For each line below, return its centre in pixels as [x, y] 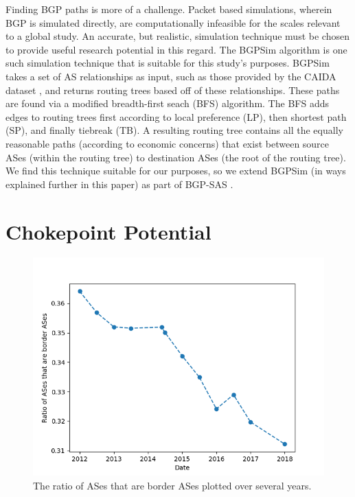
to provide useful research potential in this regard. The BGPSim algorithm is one [176, 49]
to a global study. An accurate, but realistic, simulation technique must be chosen [177, 36]
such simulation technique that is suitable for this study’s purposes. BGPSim [168, 63]
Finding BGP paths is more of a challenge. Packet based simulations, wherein [169, 9]
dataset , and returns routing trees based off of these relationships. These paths [173, 90]
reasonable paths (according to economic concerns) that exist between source [168, 143]
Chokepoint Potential [108, 231]
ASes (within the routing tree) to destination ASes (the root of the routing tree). [176, 157]
